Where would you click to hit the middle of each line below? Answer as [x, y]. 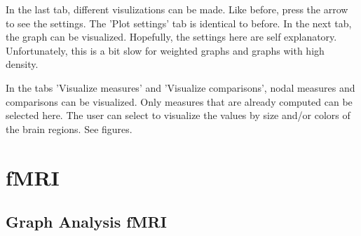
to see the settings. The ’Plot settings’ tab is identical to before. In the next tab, [179, 23]
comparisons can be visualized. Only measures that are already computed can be [179, 101]
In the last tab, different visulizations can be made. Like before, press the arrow [177, 9]
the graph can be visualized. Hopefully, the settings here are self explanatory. [171, 37]
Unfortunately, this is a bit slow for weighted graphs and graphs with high [165, 50]
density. [22, 64]
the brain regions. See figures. [69, 129]
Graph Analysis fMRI [86, 222]
